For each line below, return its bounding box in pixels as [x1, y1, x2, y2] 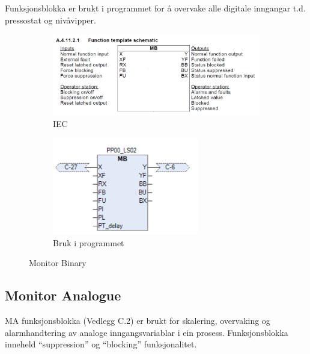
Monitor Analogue [5, 286, 121, 305]
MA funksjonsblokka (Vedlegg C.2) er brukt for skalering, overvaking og [5, 314, 270, 327]
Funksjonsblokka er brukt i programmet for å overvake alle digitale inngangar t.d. [5, 2, 306, 14]
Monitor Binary [29, 256, 87, 269]
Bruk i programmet [53, 236, 124, 249]
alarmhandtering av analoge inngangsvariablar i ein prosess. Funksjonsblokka [5, 326, 288, 338]
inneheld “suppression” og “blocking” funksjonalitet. [5, 338, 197, 350]
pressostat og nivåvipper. [5, 13, 96, 26]
